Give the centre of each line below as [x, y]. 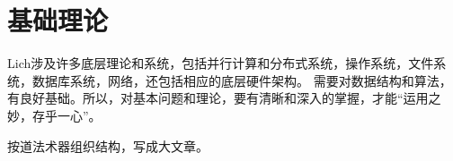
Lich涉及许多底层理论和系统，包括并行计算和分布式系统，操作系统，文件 [221, 63]
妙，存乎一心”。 [54, 115]
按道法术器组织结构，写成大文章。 [108, 145]
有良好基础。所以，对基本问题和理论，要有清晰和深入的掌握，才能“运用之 [224, 98]
